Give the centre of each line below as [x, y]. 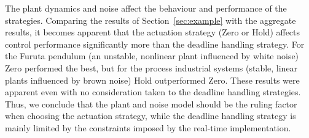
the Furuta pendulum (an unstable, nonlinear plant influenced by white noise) [152, 56]
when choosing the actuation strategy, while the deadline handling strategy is [151, 116]
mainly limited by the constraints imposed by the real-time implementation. [148, 127]
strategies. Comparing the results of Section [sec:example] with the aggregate [151, 20]
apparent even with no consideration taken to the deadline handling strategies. [153, 92]
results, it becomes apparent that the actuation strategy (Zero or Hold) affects [153, 32]
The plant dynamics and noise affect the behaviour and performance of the [146, 8]
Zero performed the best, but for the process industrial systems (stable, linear [151, 67]
